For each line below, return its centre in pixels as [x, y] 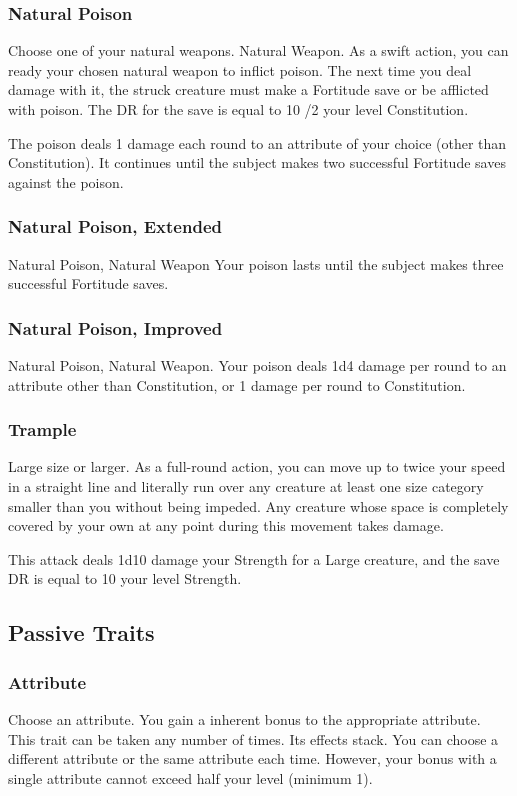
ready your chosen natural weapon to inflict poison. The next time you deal [240, 69]
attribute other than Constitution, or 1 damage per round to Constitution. [237, 384]
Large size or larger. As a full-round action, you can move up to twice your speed [257, 466]
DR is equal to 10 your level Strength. [125, 578]
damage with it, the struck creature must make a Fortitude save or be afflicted [248, 89]
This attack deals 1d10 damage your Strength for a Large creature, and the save [254, 558]
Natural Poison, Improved [115, 327]
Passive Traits [81, 632]
